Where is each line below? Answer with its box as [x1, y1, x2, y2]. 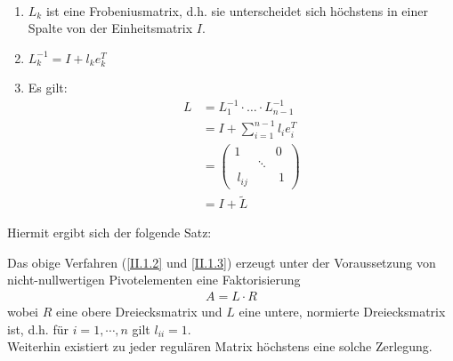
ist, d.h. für [7, 319, 69, 338]
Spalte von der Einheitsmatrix [28, 19, 193, 37]
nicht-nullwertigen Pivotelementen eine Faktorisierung [7, 270, 301, 289]
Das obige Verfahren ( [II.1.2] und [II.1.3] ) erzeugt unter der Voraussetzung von [7, 253, 436, 271]
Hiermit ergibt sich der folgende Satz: [7, 223, 212, 242]
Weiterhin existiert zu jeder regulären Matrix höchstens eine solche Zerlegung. [7, 337, 433, 356]
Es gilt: [28, 78, 68, 97]
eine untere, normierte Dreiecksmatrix [239, 302, 446, 320]
